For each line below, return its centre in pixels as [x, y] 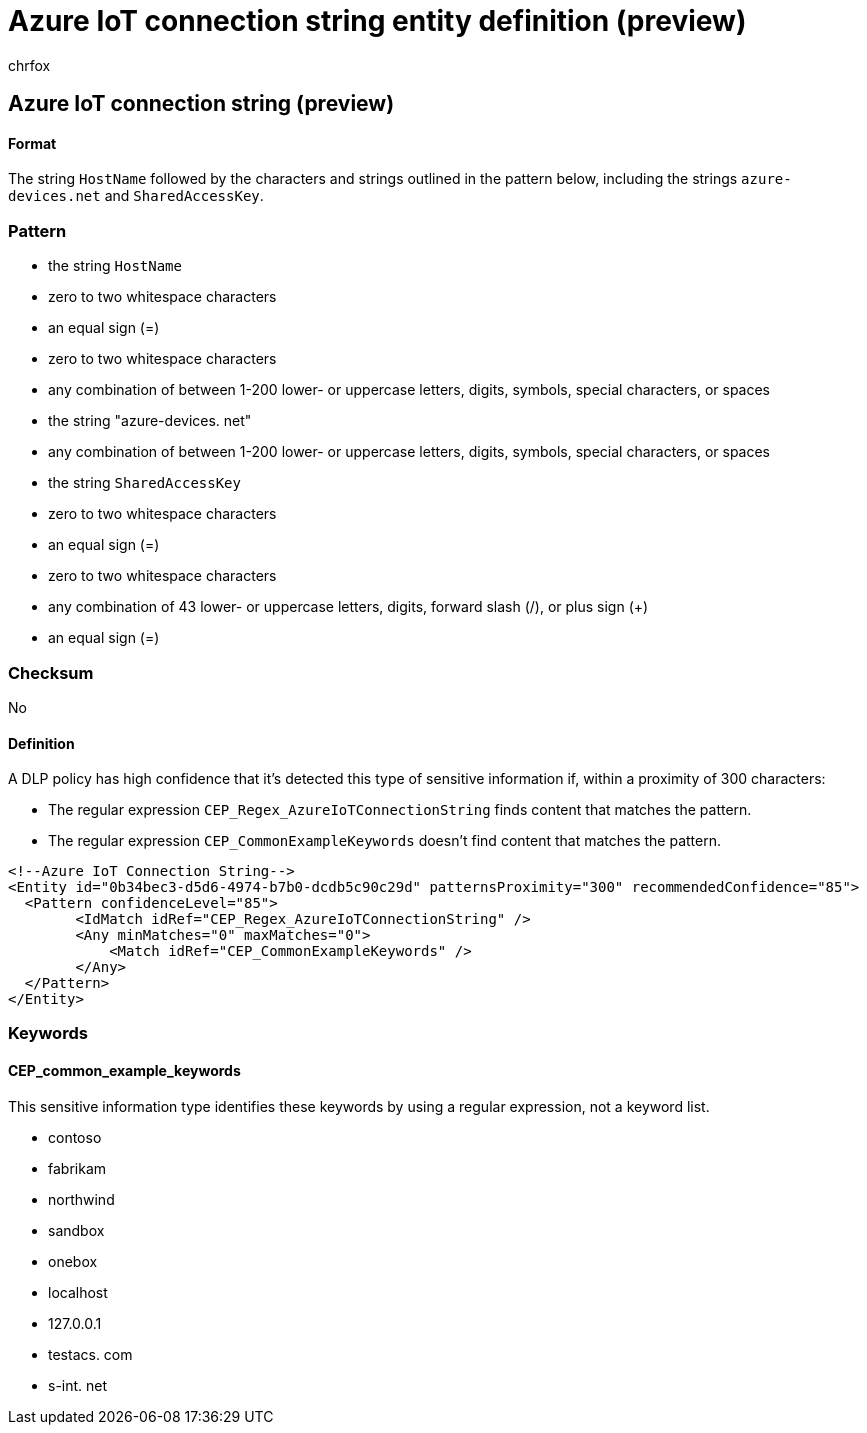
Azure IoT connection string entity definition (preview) [377, 21]
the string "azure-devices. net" [150, 421]
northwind [81, 1199]
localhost [78, 1292]
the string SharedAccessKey [144, 483]
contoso [75, 1137]
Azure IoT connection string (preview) [201, 104]
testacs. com [90, 1354]
